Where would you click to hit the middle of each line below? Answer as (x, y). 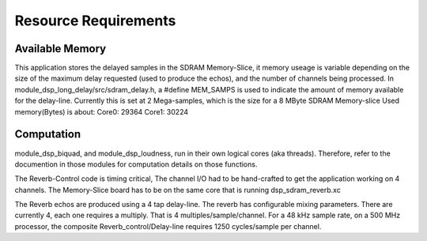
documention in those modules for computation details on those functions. (136, 164)
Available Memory (60, 49)
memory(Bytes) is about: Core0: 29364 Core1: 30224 (102, 111)
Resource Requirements (95, 21)
